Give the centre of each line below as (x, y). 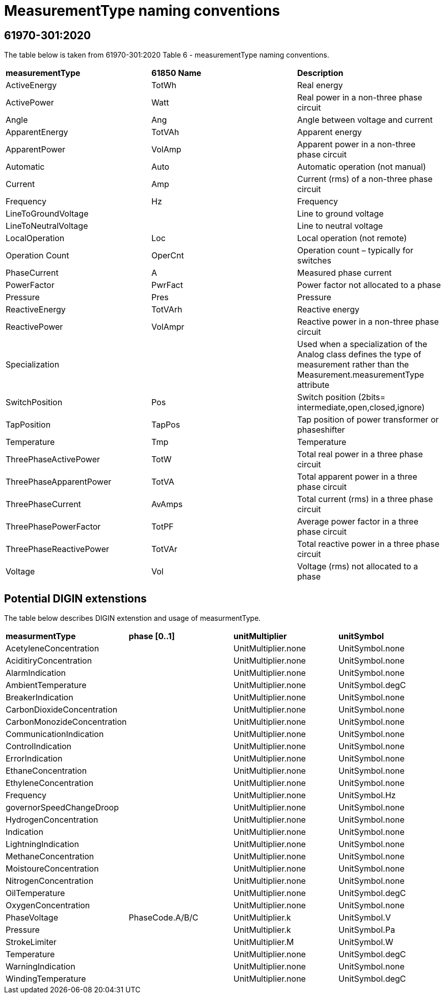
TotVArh (167, 310)
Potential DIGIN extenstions (75, 598)
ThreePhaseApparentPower (59, 482)
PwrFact (167, 285)
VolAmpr (168, 327)
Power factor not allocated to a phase (369, 285)
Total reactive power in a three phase (368, 544)
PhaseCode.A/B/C (164, 918)
